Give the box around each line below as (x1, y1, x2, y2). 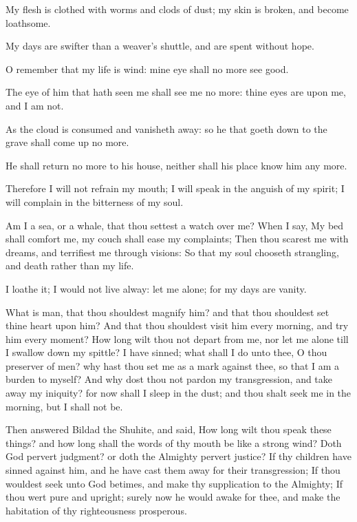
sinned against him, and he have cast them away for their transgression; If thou (6, 463, 340, 477)
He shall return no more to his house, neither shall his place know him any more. (6, 158, 347, 172)
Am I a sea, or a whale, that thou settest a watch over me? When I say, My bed (6, 218, 344, 232)
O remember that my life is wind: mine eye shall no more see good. (6, 61, 289, 76)
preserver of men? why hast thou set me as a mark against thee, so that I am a (6, 358, 340, 373)
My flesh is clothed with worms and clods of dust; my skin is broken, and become (6, 2, 349, 16)
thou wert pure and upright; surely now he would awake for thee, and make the (6, 490, 340, 504)
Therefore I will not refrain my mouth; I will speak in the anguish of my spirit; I (6, 181, 345, 196)
